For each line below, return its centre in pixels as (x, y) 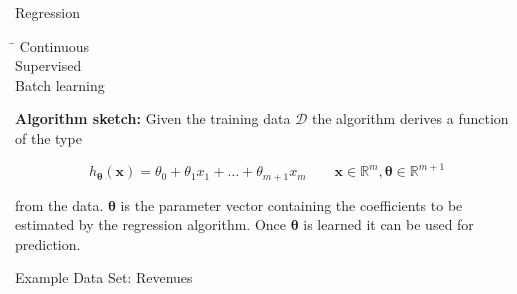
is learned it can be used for (388, 224)
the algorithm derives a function (410, 118)
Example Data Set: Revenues (104, 277)
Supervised (48, 65)
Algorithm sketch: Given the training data (153, 118)
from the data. (59, 204)
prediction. (48, 243)
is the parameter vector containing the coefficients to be (291, 204)
